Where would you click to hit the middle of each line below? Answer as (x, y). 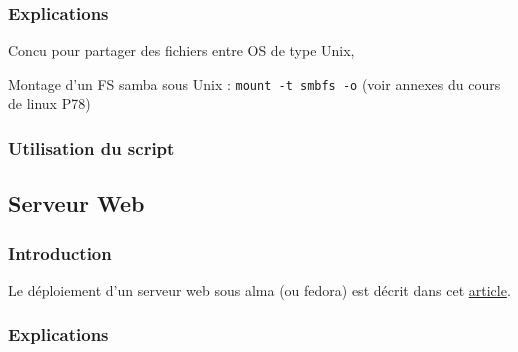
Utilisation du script (91, 147)
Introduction (60, 252)
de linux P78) (49, 103)
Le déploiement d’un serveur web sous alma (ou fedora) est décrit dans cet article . (259, 289)
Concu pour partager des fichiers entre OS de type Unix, (181, 50)
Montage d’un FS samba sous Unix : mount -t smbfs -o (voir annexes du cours (254, 83)
